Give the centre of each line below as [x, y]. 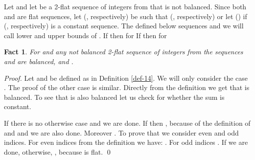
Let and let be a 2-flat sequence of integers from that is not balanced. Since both [125, 6]
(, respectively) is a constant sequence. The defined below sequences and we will [124, 26]
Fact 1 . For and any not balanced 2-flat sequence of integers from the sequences [124, 52]
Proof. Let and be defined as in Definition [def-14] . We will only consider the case [126, 78]
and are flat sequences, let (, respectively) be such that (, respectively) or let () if [126, 16]
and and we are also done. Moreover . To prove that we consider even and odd [121, 132]
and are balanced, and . [39, 61]
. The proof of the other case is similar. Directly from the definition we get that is [127, 87]
